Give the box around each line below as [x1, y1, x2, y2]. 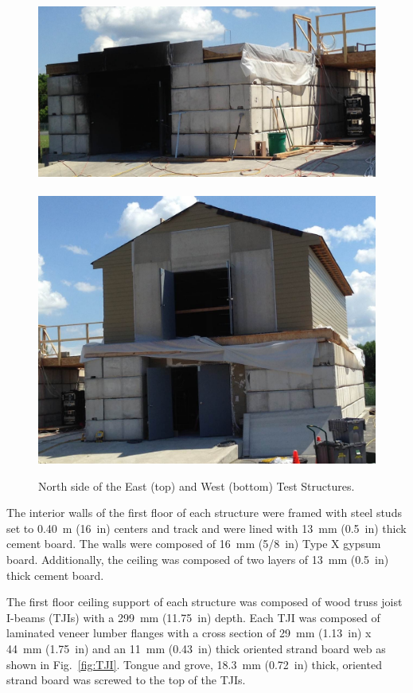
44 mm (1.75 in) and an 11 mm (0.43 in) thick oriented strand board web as [6, 640, 386, 656]
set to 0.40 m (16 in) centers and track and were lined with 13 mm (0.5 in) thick [6, 519, 407, 536]
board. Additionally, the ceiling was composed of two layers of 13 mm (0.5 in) [6, 551, 389, 568]
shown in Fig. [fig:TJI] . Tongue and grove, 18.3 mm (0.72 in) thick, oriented [6, 656, 382, 672]
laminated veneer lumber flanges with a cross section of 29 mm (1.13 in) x [6, 624, 372, 641]
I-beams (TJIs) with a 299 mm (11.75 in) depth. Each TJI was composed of [6, 609, 380, 625]
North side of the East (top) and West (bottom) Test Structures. [38, 477, 355, 494]
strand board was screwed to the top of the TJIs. [6, 671, 246, 688]
